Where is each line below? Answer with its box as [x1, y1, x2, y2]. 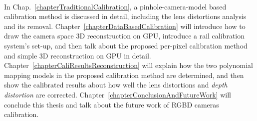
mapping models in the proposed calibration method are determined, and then [4, 69, 244, 80]
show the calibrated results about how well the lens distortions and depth [4, 79, 228, 90]
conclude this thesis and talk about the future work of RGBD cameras [4, 99, 219, 109]
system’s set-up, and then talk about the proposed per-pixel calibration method [4, 40, 248, 50]
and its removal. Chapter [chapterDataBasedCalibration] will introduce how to [4, 20, 246, 31]
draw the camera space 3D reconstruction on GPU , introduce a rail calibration [4, 30, 245, 41]
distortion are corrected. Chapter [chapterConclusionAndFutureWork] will [4, 89, 231, 99]
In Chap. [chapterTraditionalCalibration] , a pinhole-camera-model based [4, 1, 227, 11]
